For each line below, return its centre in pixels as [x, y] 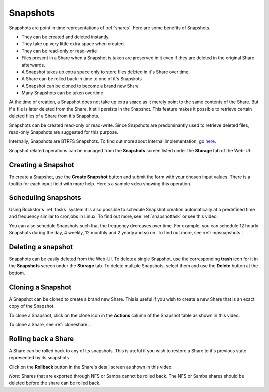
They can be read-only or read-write [59, 51]
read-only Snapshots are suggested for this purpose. [64, 132]
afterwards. [33, 65]
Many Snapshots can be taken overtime [62, 93]
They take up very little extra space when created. [73, 44]
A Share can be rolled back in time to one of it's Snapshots [82, 79]
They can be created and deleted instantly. [66, 37]
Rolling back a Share [42, 338]
